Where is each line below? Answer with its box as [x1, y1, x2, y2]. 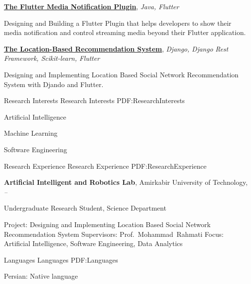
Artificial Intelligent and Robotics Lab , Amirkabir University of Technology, [4, 177, 248, 187]
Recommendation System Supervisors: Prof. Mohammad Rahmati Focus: [4, 229, 224, 239]
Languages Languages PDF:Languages [4, 254, 118, 265]
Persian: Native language [4, 271, 78, 281]
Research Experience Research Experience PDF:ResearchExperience [4, 160, 207, 171]
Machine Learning [4, 128, 57, 138]
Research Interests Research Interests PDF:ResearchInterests [4, 95, 185, 106]
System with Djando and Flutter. [4, 79, 104, 89]
